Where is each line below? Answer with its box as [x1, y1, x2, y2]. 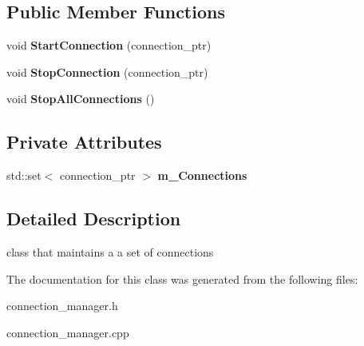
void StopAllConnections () [6, 90, 155, 107]
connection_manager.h [6, 297, 118, 314]
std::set [6, 167, 42, 184]
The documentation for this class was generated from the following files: [6, 270, 358, 287]
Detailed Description [6, 206, 181, 231]
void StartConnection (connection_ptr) [6, 37, 212, 54]
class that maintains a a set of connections [6, 243, 214, 260]
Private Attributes [6, 129, 162, 154]
